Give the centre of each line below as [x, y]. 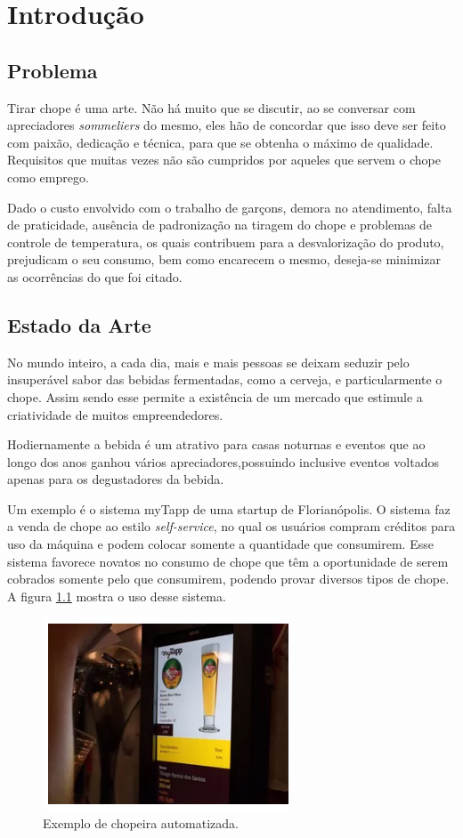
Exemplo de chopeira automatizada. [141, 823]
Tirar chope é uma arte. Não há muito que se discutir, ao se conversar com [211, 107]
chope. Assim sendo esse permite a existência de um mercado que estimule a [215, 396]
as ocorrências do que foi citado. [95, 276]
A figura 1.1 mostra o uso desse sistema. [117, 596]
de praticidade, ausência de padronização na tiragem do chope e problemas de [220, 225]
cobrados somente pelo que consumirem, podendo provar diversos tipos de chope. [228, 579]
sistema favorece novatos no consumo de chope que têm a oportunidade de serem [228, 561]
